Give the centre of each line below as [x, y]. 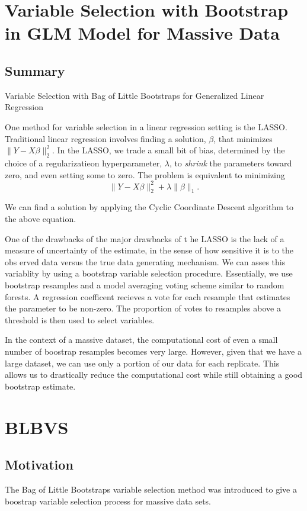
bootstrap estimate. [40, 386]
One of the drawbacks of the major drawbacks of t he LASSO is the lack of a [145, 238]
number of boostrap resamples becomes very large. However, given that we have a [153, 351]
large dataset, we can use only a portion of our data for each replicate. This [142, 363]
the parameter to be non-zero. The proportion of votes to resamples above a [143, 308]
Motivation [39, 465]
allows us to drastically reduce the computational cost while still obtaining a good [154, 375]
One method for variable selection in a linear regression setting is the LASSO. [146, 126]
